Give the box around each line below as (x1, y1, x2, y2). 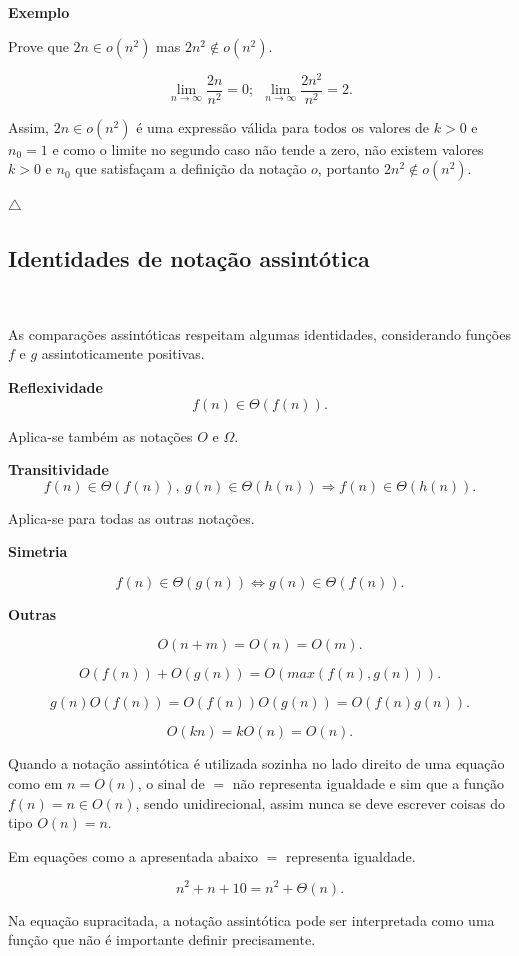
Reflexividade (8, 376, 103, 397)
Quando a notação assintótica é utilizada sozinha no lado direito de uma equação (8, 753, 505, 774)
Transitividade (8, 459, 109, 480)
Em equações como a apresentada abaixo (8, 845, 259, 866)
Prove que (8, 35, 69, 56)
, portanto (317, 158, 380, 179)
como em (8, 773, 63, 794)
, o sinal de (137, 773, 205, 794)
